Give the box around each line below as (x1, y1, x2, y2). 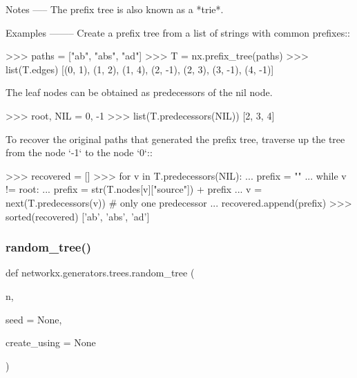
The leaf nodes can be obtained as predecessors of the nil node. (6, 85, 273, 100)
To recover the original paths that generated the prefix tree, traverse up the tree (6, 131, 345, 146)
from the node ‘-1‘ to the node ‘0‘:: (6, 145, 153, 160)
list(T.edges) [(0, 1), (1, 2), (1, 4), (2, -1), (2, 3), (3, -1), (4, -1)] (6, 62, 274, 76)
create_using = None (6, 335, 96, 350)
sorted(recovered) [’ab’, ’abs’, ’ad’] (6, 209, 150, 223)
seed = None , (6, 312, 62, 326)
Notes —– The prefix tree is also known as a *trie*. (6, 2, 224, 16)
